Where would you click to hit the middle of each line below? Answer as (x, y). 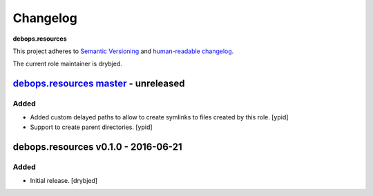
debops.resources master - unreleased (99, 84)
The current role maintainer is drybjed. (67, 64)
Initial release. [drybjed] (64, 181)
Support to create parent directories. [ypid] (91, 127)
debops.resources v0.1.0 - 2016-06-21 (97, 147)
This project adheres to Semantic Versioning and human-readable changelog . (123, 51)
